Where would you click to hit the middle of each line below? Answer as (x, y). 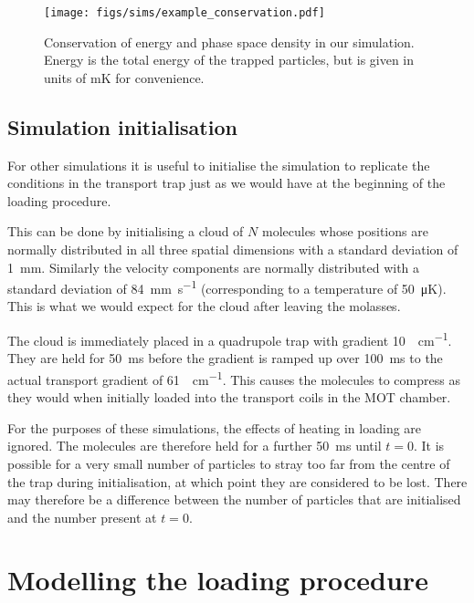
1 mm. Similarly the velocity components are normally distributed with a (214, 267)
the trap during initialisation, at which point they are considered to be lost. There (237, 481)
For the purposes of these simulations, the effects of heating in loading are (215, 427)
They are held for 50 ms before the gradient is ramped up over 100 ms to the (225, 358)
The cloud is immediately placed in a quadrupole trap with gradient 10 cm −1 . (230, 339)
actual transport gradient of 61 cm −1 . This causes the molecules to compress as (234, 378)
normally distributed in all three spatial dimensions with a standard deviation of (233, 250)
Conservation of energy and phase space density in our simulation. (229, 42)
